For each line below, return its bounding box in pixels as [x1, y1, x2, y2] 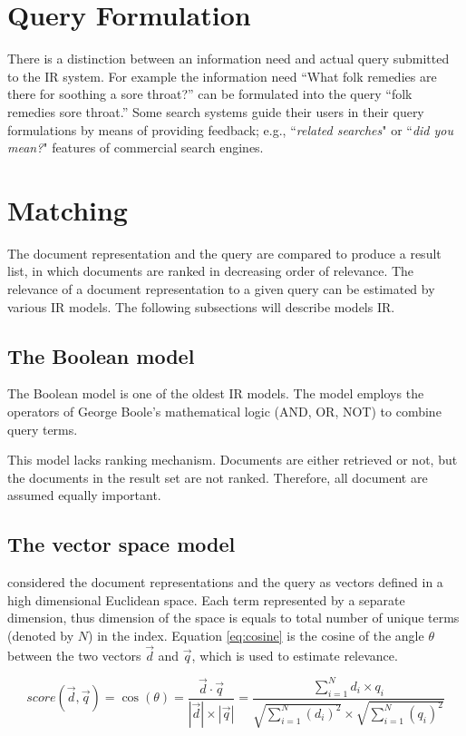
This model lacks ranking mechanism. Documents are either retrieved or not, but [7, 450, 458, 469]
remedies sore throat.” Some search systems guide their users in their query [7, 102, 424, 121]
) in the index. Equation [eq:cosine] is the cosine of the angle [88, 625, 424, 644]
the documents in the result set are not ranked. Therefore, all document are [7, 467, 428, 486]
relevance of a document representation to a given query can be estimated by [7, 280, 435, 298]
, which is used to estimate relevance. [191, 645, 398, 664]
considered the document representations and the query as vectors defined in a [7, 573, 443, 592]
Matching [7, 191, 128, 228]
